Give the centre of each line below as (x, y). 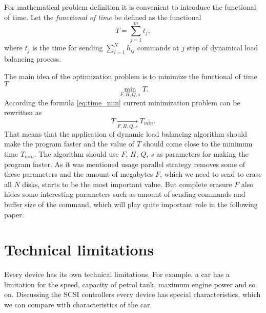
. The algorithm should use (76, 154)
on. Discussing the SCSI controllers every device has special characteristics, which (132, 294)
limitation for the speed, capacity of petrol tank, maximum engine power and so (130, 284)
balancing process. (33, 59)
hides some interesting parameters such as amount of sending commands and (125, 194)
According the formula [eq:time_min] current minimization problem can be (122, 102)
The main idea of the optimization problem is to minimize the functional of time (131, 76)
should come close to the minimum (198, 144)
